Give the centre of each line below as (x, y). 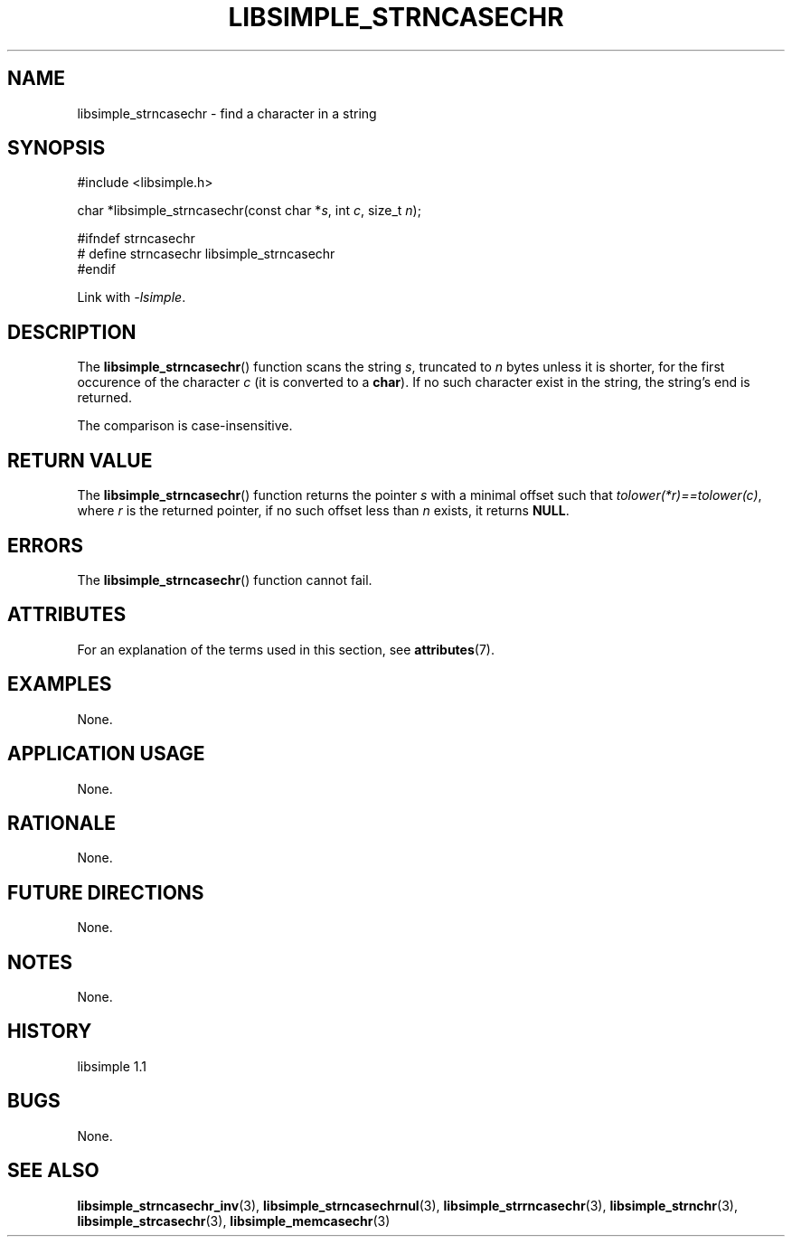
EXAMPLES (60, 684)
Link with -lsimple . (132, 297)
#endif (96, 269)
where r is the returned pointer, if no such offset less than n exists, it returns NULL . (323, 511)
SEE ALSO (53, 1171)
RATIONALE (62, 823)
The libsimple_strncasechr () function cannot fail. (225, 580)
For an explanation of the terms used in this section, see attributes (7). (286, 649)
